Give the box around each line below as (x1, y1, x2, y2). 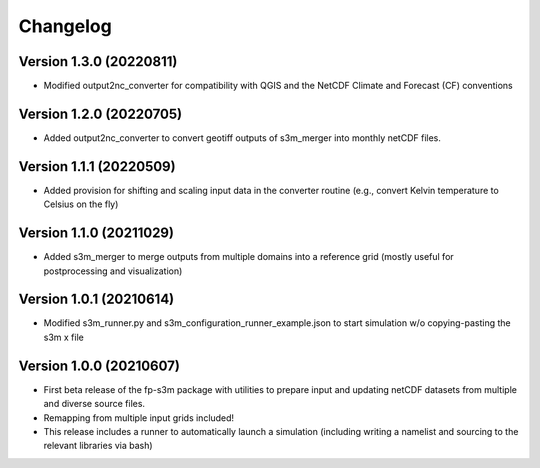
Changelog (18, 15, 112, 37)
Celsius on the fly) (43, 198, 119, 210)
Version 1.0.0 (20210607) (18, 357, 180, 374)
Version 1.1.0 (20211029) (18, 225, 175, 242)
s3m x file (43, 331, 84, 343)
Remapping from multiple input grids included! (43, 411, 235, 424)
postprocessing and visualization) (43, 265, 183, 277)
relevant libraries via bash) (43, 440, 154, 452)
